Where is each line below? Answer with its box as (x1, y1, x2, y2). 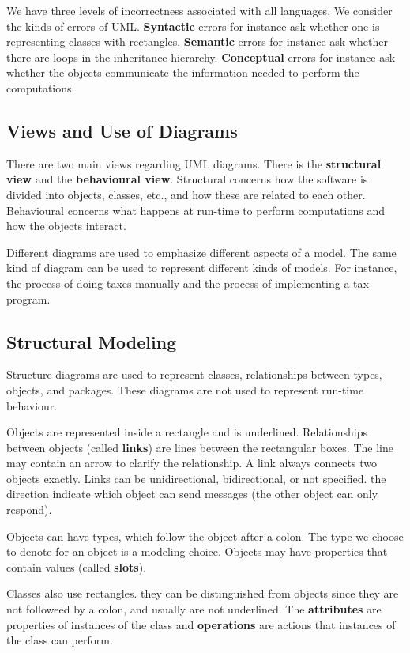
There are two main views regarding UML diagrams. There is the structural (6, 155, 382, 172)
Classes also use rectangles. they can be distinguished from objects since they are (6, 585, 399, 602)
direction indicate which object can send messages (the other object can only (6, 485, 378, 502)
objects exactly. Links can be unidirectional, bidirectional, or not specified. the (6, 470, 386, 486)
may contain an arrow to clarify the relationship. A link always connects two (6, 455, 377, 471)
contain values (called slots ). (6, 558, 147, 575)
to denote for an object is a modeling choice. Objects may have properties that (6, 543, 388, 560)
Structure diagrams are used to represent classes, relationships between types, (6, 366, 382, 383)
